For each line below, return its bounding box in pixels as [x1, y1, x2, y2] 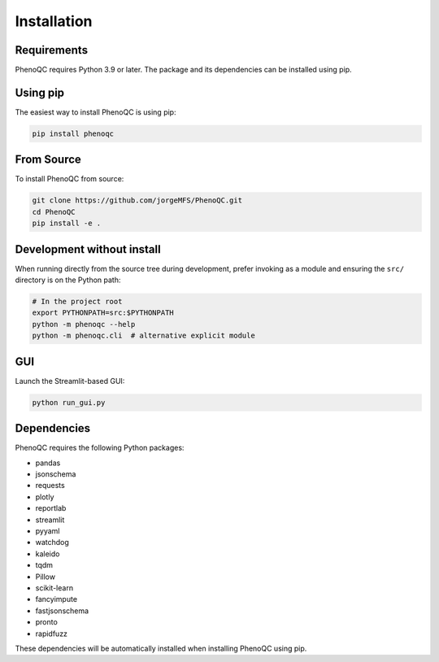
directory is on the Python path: [15, 275, 121, 285]
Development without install [15, 242, 162, 256]
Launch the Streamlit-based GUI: [15, 376, 125, 385]
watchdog [35, 538, 69, 547]
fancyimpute [35, 594, 77, 604]
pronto [35, 617, 59, 627]
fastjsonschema [35, 606, 89, 616]
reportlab [35, 503, 67, 513]
